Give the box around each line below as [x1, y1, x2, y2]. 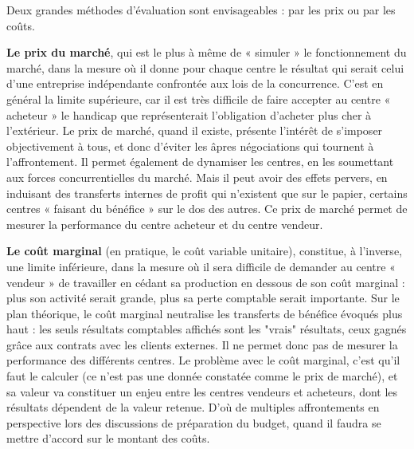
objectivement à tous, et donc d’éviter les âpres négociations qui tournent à [6, 137, 374, 154]
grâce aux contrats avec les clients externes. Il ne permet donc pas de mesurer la [6, 336, 398, 353]
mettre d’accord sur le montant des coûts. [6, 430, 210, 447]
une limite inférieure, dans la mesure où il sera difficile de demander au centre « [6, 258, 396, 274]
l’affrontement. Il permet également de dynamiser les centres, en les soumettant [6, 153, 394, 170]
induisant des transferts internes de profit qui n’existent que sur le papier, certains [6, 184, 408, 201]
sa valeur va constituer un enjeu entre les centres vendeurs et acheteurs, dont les [6, 383, 398, 400]
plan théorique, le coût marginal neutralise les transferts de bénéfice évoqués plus [6, 305, 403, 321]
